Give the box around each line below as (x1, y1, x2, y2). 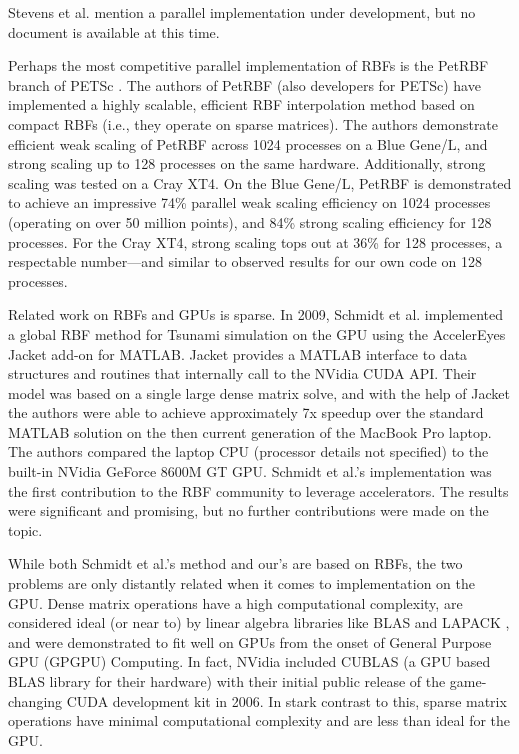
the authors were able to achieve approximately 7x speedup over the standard (8, 402, 484, 423)
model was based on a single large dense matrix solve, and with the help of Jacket (8, 382, 510, 403)
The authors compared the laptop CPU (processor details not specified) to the (8, 441, 489, 462)
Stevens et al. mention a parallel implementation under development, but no (8, 2, 476, 22)
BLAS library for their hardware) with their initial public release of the (8, 671, 446, 691)
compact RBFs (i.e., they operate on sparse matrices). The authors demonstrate (8, 113, 499, 134)
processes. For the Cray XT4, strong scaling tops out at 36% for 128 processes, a (8, 231, 503, 252)
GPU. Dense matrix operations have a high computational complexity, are (8, 592, 463, 613)
